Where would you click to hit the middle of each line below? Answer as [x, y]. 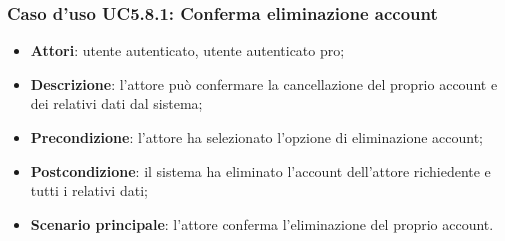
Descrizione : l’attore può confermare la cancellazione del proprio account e [264, 83]
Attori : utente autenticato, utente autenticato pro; [187, 50]
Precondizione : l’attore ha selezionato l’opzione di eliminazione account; [256, 137]
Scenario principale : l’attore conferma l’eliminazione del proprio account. [262, 223]
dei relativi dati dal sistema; [116, 103]
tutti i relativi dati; [89, 190]
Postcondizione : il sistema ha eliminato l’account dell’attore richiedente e [260, 170]
